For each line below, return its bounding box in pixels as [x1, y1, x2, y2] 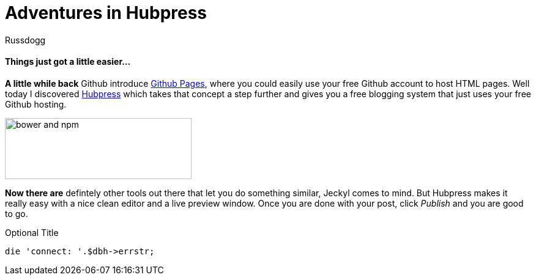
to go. [5, 208, 28, 219]
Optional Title [5, 227, 59, 238]
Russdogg [5, 34, 46, 45]
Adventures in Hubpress [5, 2, 207, 23]
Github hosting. [5, 98, 67, 109]
